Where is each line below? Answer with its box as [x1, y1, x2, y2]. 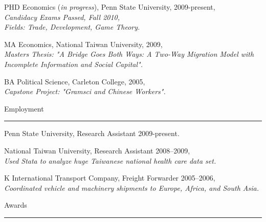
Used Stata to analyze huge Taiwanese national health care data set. [4, 155, 216, 166]
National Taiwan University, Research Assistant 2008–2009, [4, 145, 190, 156]
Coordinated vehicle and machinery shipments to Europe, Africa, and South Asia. [4, 182, 259, 193]
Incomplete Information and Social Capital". [4, 58, 143, 69]
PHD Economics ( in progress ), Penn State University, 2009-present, [4, 2, 215, 12]
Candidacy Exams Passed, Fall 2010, [4, 11, 120, 22]
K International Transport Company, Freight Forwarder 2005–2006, [4, 172, 215, 183]
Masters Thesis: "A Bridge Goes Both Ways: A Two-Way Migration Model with [4, 49, 254, 59]
